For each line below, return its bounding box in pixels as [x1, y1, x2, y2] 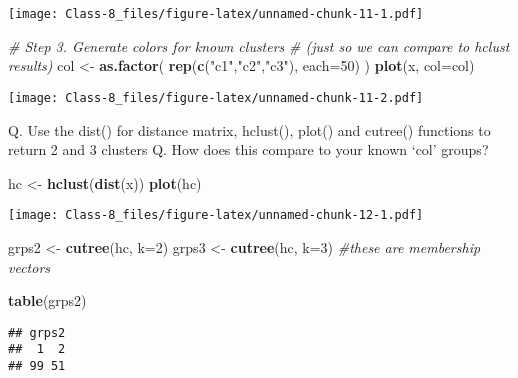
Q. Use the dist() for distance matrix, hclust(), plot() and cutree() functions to [8, 119, 491, 140]
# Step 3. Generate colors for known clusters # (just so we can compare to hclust [8, 35, 510, 56]
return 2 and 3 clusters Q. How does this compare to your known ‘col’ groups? [8, 139, 489, 160]
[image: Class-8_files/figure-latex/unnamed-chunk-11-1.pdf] [8, 7, 424, 21]
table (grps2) [8, 290, 87, 311]
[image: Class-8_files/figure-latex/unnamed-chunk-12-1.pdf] [8, 208, 424, 223]
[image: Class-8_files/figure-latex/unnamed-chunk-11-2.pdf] [8, 90, 424, 105]
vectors [8, 256, 51, 277]
